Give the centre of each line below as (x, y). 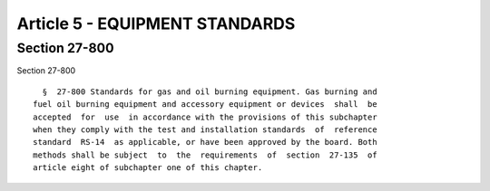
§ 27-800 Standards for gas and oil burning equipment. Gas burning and (210, 91)
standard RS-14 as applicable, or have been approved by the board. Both (205, 142)
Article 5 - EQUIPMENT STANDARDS (156, 24)
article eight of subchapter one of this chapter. (148, 168)
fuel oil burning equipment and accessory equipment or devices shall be (205, 105)
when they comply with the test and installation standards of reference (205, 129)
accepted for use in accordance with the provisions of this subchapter (205, 117)
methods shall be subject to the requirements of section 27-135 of (205, 155)
